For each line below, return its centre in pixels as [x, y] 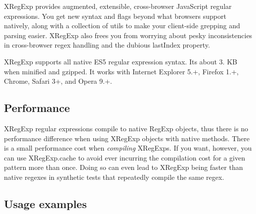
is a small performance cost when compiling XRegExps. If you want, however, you [128, 148]
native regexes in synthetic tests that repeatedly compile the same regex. [114, 177]
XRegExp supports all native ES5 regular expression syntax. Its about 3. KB [121, 61]
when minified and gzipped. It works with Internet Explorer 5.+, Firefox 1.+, [121, 71]
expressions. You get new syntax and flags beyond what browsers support [115, 16]
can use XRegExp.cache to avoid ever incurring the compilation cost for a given [125, 157]
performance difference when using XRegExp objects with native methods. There [127, 138]
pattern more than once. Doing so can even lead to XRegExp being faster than [124, 167]
